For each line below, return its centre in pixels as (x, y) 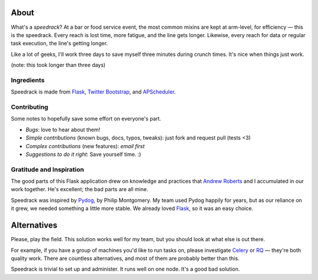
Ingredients (28, 80)
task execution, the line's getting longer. (59, 44)
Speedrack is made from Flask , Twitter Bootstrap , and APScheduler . (93, 92)
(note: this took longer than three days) (58, 65)
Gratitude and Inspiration (47, 169)
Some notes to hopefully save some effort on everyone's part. (86, 119)
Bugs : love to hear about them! (63, 129)
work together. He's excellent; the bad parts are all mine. (79, 189)
